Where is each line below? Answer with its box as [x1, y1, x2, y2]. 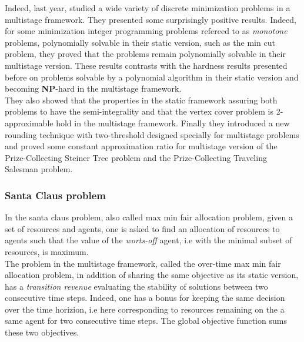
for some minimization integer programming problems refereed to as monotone [5, 25, 288, 37]
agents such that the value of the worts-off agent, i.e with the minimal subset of [5, 234, 292, 246]
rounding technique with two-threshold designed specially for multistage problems [5, 128, 299, 140]
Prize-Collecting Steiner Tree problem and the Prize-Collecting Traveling [5, 151, 267, 163]
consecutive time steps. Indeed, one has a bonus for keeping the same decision [5, 291, 285, 304]
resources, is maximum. [5, 245, 89, 257]
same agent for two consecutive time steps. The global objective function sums [5, 314, 287, 327]
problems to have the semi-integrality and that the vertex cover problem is [5, 105, 273, 118]
